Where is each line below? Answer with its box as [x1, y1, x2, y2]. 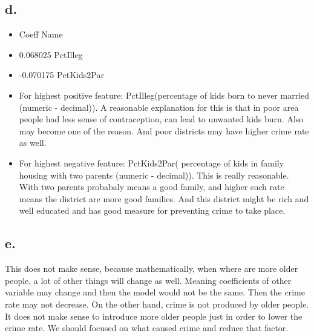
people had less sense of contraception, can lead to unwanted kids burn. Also [19, 113, 304, 125]
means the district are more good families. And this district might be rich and [19, 192, 309, 205]
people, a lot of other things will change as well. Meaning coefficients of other [5, 274, 292, 286]
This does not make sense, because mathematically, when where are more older [5, 262, 298, 275]
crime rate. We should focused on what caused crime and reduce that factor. [5, 321, 289, 334]
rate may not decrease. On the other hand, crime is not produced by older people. [5, 297, 309, 310]
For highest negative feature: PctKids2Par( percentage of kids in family [19, 156, 284, 169]
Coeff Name [19, 28, 63, 41]
